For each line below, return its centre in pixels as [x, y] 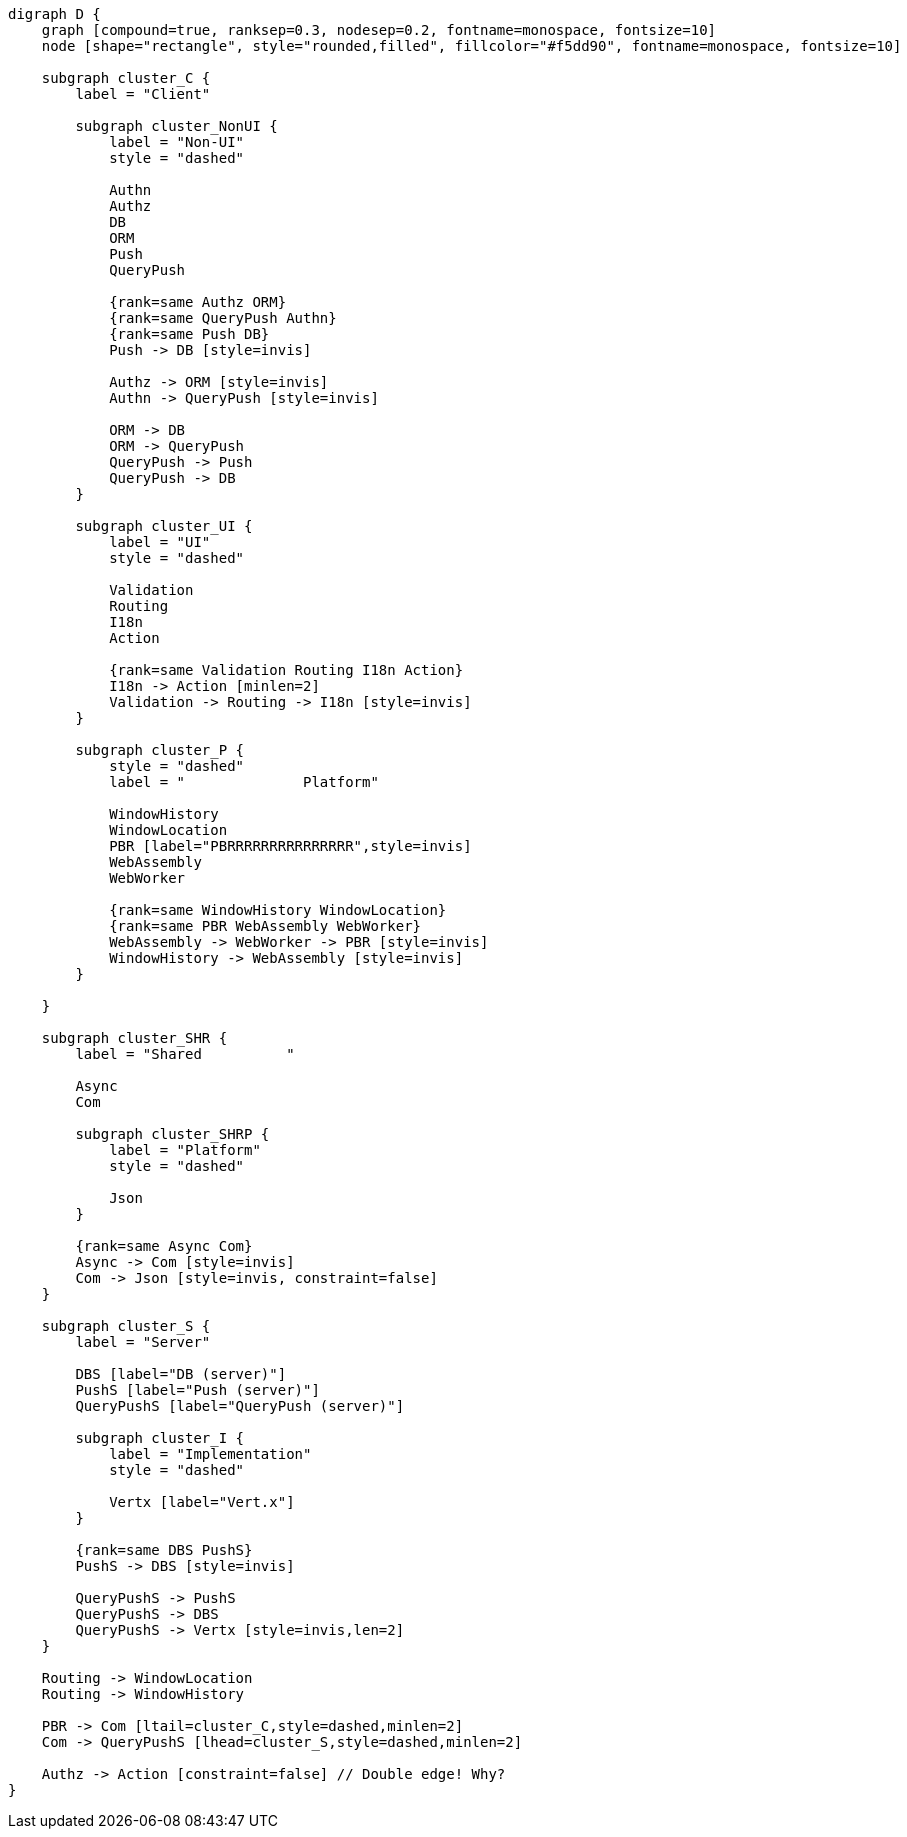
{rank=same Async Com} [164, 1246]
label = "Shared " [185, 1054]
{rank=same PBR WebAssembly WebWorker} [265, 926]
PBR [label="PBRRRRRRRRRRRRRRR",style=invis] [290, 846]
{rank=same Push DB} [189, 334]
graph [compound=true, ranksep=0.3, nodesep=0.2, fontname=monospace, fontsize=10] [379, 30]
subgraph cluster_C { [126, 78]
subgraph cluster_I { [160, 1438]
